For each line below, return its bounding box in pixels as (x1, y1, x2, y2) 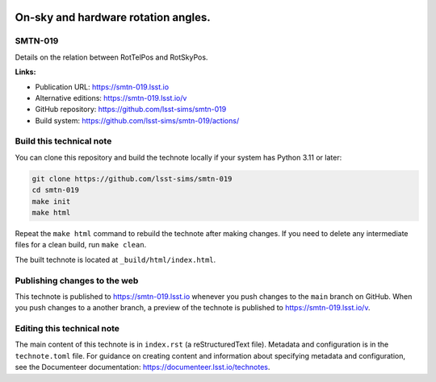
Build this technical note (15, 135, 112, 147)
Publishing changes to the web (15, 275, 139, 286)
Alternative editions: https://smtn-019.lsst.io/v (35, 93, 187, 102)
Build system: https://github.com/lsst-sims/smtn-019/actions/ (35, 115, 240, 125)
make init (31, 197, 71, 206)
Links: (15, 67, 36, 77)
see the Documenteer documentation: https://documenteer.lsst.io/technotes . (15, 363, 270, 372)
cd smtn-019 (31, 185, 80, 195)
